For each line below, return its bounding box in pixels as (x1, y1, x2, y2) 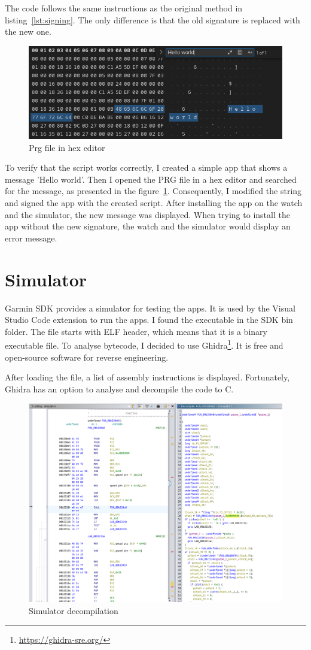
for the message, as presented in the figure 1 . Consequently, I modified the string (5, 185, 302, 197)
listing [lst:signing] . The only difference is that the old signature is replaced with (5, 13, 300, 26)
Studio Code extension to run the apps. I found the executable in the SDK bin (5, 313, 293, 326)
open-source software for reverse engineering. (5, 350, 169, 363)
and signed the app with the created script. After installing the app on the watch (5, 196, 303, 209)
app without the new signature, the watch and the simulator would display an (5, 220, 291, 232)
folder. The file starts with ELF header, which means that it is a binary (5, 325, 267, 337)
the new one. (5, 25, 51, 38)
